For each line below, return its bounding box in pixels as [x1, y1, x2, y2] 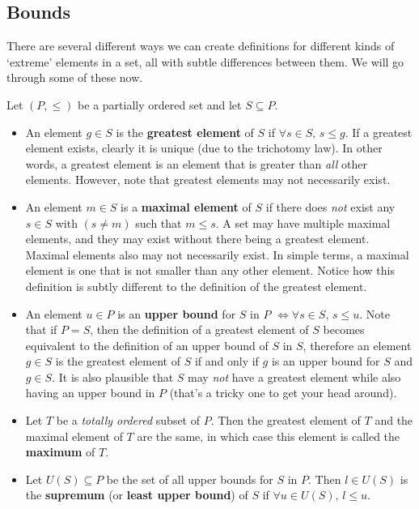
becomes [323, 321, 365, 338]
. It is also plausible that [52, 368, 174, 385]
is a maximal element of [121, 198, 252, 215]
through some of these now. [6, 69, 143, 86]
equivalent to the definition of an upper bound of [25, 336, 269, 353]
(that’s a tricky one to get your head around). [169, 384, 397, 401]
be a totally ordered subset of [56, 412, 201, 429]
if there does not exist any [265, 198, 396, 215]
